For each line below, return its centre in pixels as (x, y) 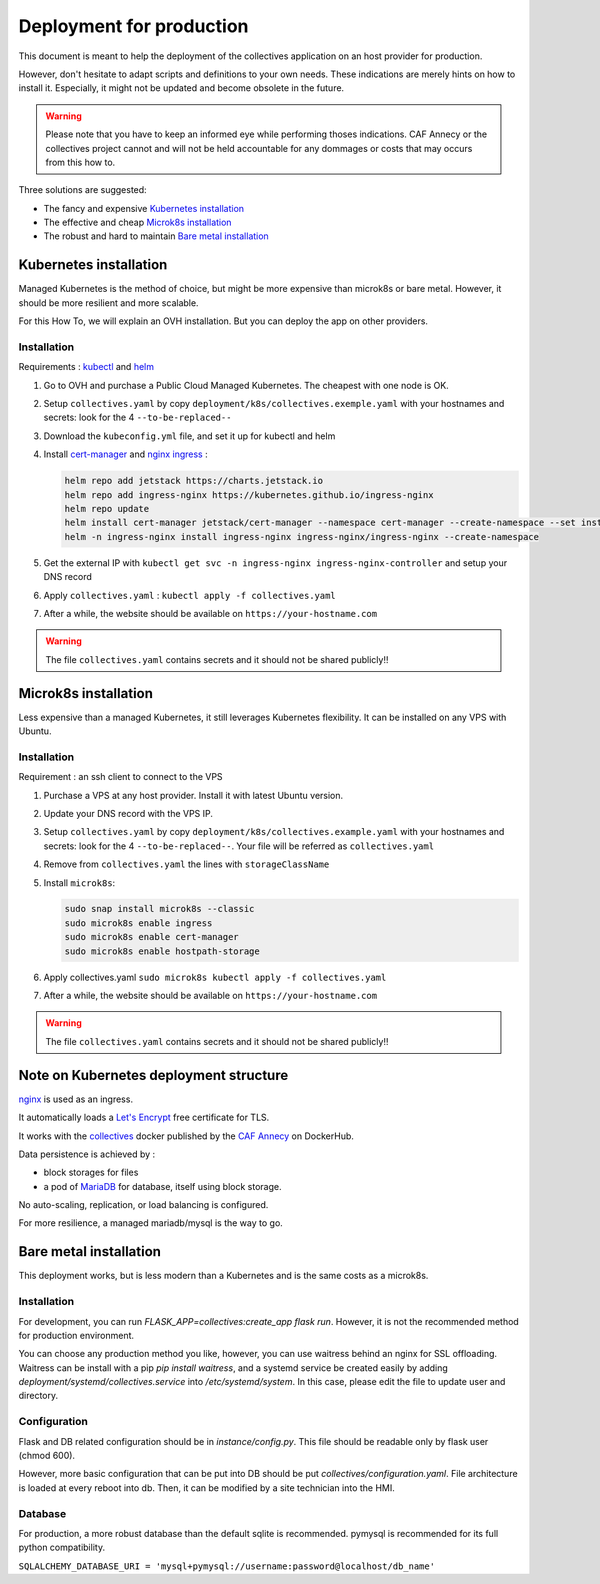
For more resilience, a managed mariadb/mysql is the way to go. (151, 1223)
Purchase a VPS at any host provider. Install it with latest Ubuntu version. (193, 795)
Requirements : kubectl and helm (86, 367)
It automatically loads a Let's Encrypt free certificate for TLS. (144, 1117)
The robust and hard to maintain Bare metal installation (156, 236)
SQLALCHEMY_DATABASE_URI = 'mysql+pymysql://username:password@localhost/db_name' (226, 1566)
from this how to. (80, 162)
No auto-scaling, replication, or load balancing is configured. (143, 1205)
